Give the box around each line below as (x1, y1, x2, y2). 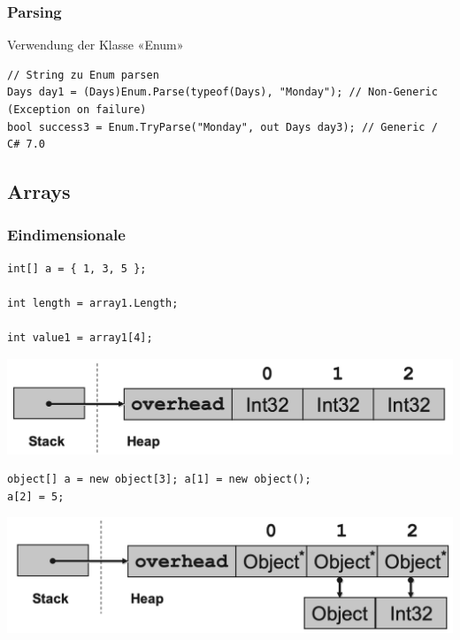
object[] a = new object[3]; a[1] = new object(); (7, 473, 311, 486)
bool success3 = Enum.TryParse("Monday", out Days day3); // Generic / (7, 120, 438, 133)
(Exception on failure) (7, 103, 147, 116)
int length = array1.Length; (7, 296, 179, 309)
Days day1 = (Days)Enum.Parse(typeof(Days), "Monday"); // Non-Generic (7, 86, 438, 99)
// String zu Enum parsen (7, 68, 159, 81)
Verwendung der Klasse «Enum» (7, 35, 184, 54)
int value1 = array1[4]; (7, 331, 153, 345)
